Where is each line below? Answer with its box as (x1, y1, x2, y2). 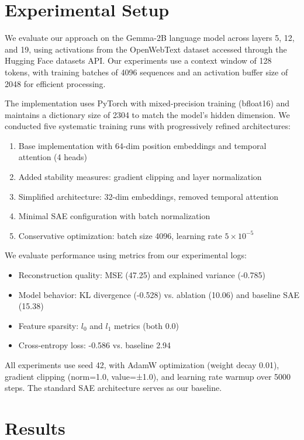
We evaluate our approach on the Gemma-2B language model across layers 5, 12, (5, 32, 295, 44)
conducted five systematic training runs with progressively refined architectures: (5, 120, 291, 132)
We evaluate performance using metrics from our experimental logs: (5, 249, 247, 261)
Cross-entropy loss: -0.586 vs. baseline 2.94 (18, 339, 171, 351)
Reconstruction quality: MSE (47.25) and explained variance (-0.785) (18, 269, 265, 281)
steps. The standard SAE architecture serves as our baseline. (5, 382, 222, 394)
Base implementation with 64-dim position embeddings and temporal (18, 139, 267, 151)
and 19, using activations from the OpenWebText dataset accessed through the (5, 43, 287, 55)
